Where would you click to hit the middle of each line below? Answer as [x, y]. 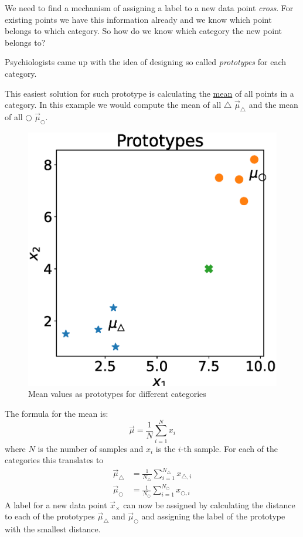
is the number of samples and [91, 448]
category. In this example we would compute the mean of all [113, 105]
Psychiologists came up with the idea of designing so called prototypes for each [146, 62]
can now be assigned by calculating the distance [209, 504]
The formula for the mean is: [57, 413]
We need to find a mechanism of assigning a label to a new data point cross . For [149, 8]
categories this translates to [54, 460]
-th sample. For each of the [229, 448]
